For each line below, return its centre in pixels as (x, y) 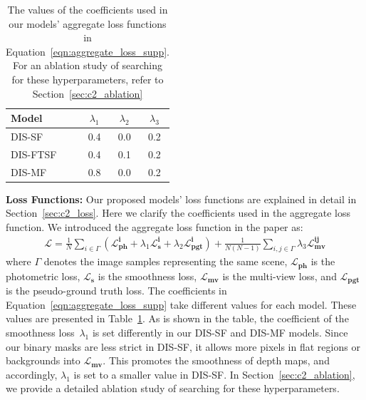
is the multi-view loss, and (279, 276)
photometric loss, (43, 276)
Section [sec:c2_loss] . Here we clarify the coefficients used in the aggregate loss (178, 213)
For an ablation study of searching (88, 65)
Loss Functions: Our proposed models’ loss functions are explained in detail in (181, 199)
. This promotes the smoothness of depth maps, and (216, 360)
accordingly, (32, 374)
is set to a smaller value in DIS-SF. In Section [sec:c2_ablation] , (214, 374)
